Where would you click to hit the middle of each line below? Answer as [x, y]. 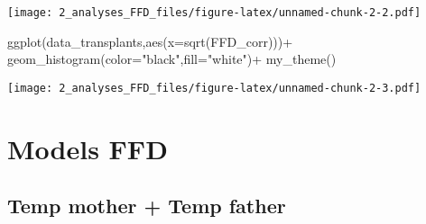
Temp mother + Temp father [147, 206]
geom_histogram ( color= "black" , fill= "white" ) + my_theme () [172, 59]
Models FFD [88, 148]
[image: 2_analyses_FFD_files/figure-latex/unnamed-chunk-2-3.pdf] [214, 88]
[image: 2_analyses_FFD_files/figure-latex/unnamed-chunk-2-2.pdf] [214, 13]
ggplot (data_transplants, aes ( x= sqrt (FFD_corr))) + [150, 41]
